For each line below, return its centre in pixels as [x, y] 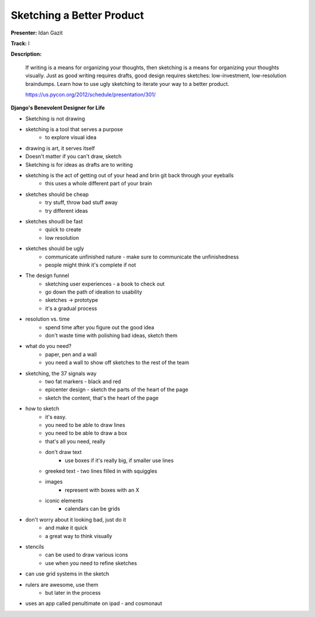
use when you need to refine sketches [91, 563]
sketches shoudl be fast [54, 221]
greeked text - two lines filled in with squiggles [101, 471]
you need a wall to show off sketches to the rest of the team [117, 363]
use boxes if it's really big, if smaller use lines [120, 460]
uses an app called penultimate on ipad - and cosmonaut [94, 604]
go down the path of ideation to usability [94, 292]
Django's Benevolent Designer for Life [58, 108]
